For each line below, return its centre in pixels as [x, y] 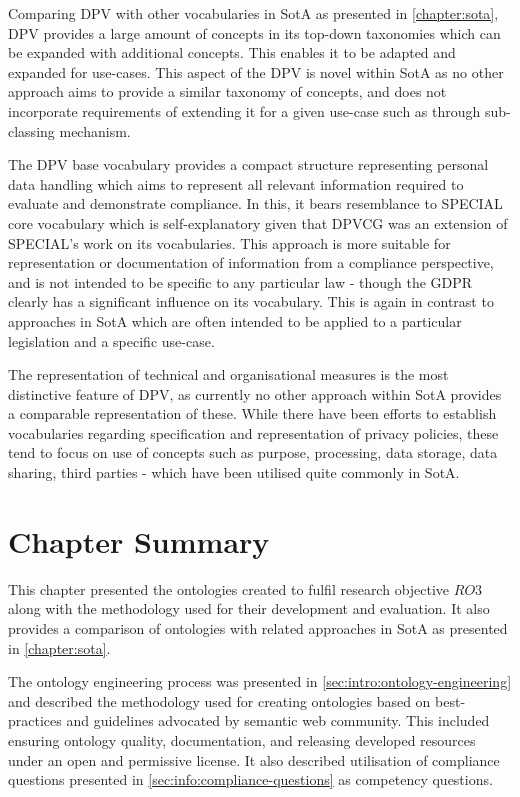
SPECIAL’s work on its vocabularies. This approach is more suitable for [229, 242]
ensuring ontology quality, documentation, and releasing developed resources [242, 739]
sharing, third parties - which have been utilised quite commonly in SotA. [234, 472]
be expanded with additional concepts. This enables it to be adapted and [232, 52]
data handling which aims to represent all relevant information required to [236, 183]
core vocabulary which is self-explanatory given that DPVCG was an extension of [258, 222]
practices [35, 720]
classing [31, 130]
